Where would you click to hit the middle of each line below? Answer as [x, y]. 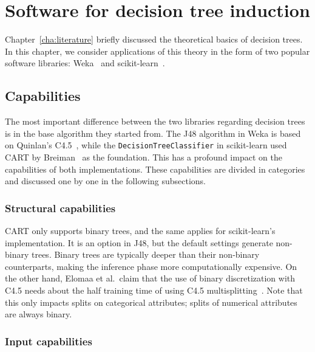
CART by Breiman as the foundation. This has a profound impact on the [144, 157]
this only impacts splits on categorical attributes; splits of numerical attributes [151, 302]
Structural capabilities [60, 208]
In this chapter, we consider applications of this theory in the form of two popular [157, 51]
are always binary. [39, 314]
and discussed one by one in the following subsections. [106, 181]
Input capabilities [49, 341]
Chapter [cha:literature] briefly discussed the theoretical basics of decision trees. [154, 39]
